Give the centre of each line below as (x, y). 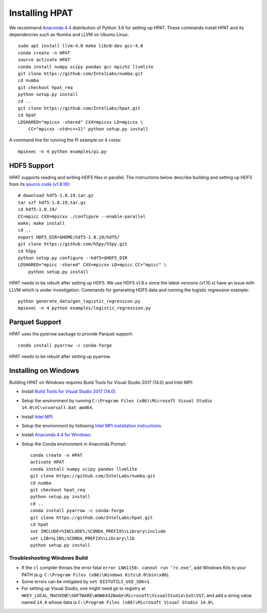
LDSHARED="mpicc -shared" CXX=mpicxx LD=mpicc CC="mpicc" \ (92, 265)
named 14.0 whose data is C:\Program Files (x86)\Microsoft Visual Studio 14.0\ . (118, 602)
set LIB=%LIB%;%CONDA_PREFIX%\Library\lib (83, 538)
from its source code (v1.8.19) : (40, 184)
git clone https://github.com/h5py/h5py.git (73, 244)
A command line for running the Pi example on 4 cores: (65, 140)
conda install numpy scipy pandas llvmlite (84, 469)
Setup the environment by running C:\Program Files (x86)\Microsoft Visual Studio (117, 400)
